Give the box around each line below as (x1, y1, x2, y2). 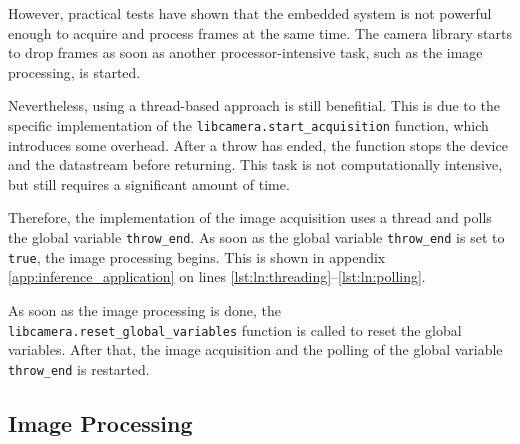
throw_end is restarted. (8, 358, 150, 379)
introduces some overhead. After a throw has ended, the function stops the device (8, 134, 508, 155)
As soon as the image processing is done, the (8, 299, 282, 320)
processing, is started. (8, 61, 141, 82)
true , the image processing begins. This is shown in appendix (8, 246, 386, 267)
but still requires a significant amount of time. (8, 173, 290, 194)
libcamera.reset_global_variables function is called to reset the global (8, 319, 462, 340)
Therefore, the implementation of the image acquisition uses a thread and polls (8, 207, 492, 228)
